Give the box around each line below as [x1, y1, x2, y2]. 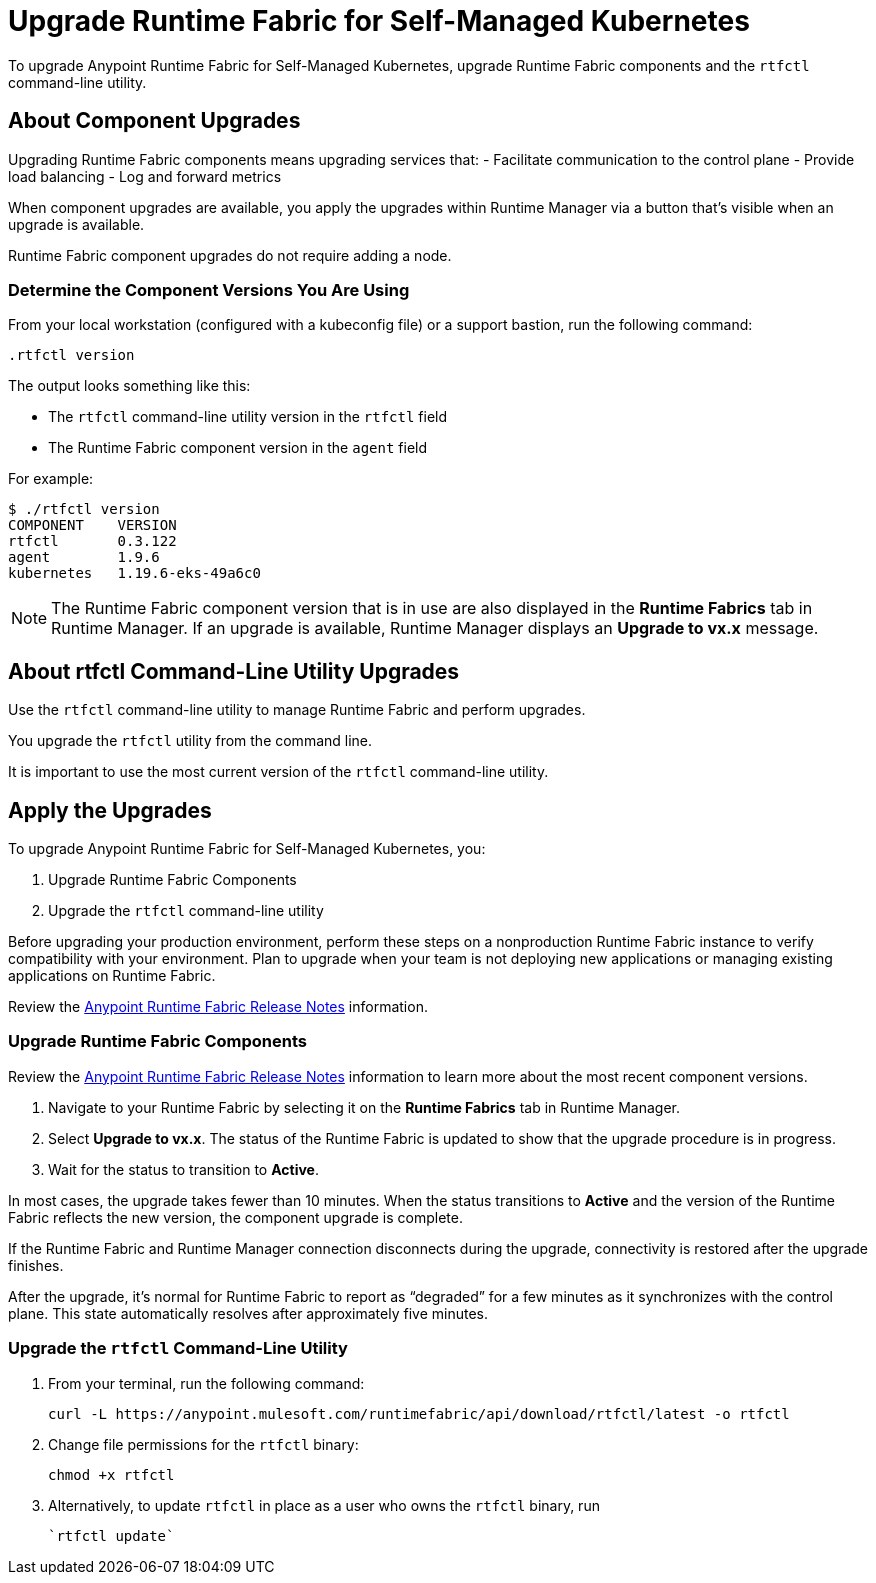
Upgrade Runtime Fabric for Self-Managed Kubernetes [8, 4, 750, 38]
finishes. [8, 1256, 64, 1274]
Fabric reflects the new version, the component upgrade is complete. [8, 1208, 463, 1226]
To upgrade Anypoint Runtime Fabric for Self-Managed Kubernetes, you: [8, 840, 486, 858]
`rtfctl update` [48, 1527, 175, 1544]
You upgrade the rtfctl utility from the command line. [8, 732, 373, 750]
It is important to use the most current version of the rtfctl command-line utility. [8, 763, 549, 781]
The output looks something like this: [8, 377, 251, 395]
